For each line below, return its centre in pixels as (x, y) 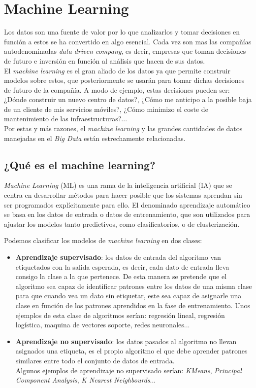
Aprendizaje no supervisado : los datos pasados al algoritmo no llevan (126, 341)
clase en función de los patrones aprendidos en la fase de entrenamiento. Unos (133, 305)
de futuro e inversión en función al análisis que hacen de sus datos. (105, 60)
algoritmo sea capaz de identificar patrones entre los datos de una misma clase (134, 286)
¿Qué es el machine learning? (80, 164)
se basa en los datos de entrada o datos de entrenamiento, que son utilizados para (127, 214)
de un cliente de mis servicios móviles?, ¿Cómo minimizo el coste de (106, 109)
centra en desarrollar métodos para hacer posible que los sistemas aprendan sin (123, 195)
